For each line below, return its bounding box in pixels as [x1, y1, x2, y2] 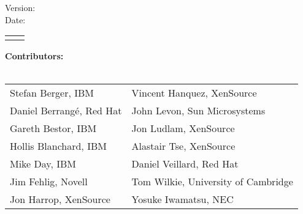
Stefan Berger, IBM [10, 86, 94, 100]
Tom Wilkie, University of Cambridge [131, 174, 293, 189]
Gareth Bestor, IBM [10, 121, 97, 136]
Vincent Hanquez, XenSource [131, 86, 257, 100]
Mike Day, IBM [10, 157, 77, 171]
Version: [5, 1, 36, 13]
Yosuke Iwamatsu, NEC [131, 192, 234, 207]
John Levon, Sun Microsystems [131, 103, 266, 118]
